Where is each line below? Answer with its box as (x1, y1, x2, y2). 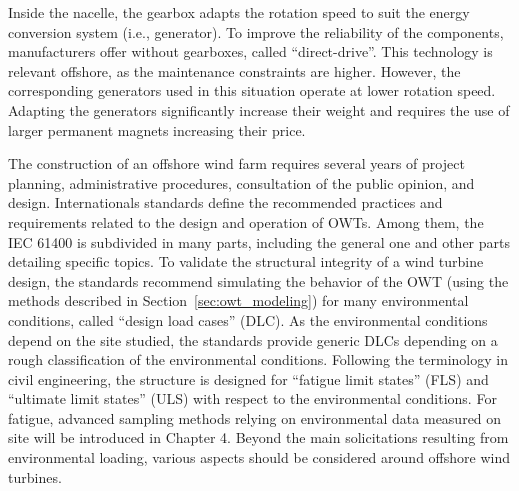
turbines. (8, 466, 62, 487)
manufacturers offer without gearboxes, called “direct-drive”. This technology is (8, 41, 493, 62)
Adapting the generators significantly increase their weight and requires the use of (8, 99, 510, 120)
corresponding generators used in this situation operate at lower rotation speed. (8, 80, 496, 101)
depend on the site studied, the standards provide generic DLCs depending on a (8, 329, 498, 350)
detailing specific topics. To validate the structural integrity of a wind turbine (8, 251, 484, 272)
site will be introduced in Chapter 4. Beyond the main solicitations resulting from (8, 427, 509, 448)
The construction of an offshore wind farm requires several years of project (8, 153, 465, 174)
